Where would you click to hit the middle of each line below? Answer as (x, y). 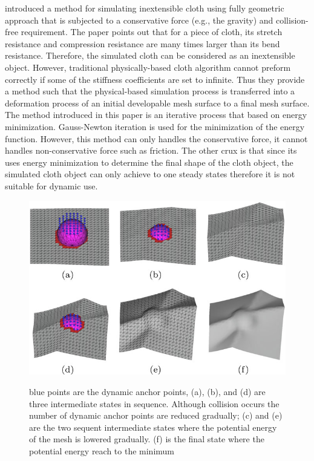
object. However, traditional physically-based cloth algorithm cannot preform (148, 67)
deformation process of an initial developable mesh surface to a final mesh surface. (157, 103)
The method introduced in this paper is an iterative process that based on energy (156, 115)
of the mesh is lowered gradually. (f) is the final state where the (147, 439)
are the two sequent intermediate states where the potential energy (153, 427)
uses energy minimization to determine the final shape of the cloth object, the (149, 162)
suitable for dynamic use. (51, 185)
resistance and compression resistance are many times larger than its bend (142, 43)
